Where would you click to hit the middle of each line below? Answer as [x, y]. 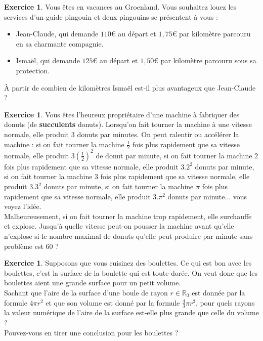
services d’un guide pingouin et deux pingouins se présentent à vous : [111, 16]
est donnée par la [218, 292]
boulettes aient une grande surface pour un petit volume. [93, 283]
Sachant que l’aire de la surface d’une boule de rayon [86, 292]
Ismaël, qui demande [48, 60]
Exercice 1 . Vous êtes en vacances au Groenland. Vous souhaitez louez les [120, 7]
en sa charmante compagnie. [60, 43]
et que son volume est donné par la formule [113, 302]
